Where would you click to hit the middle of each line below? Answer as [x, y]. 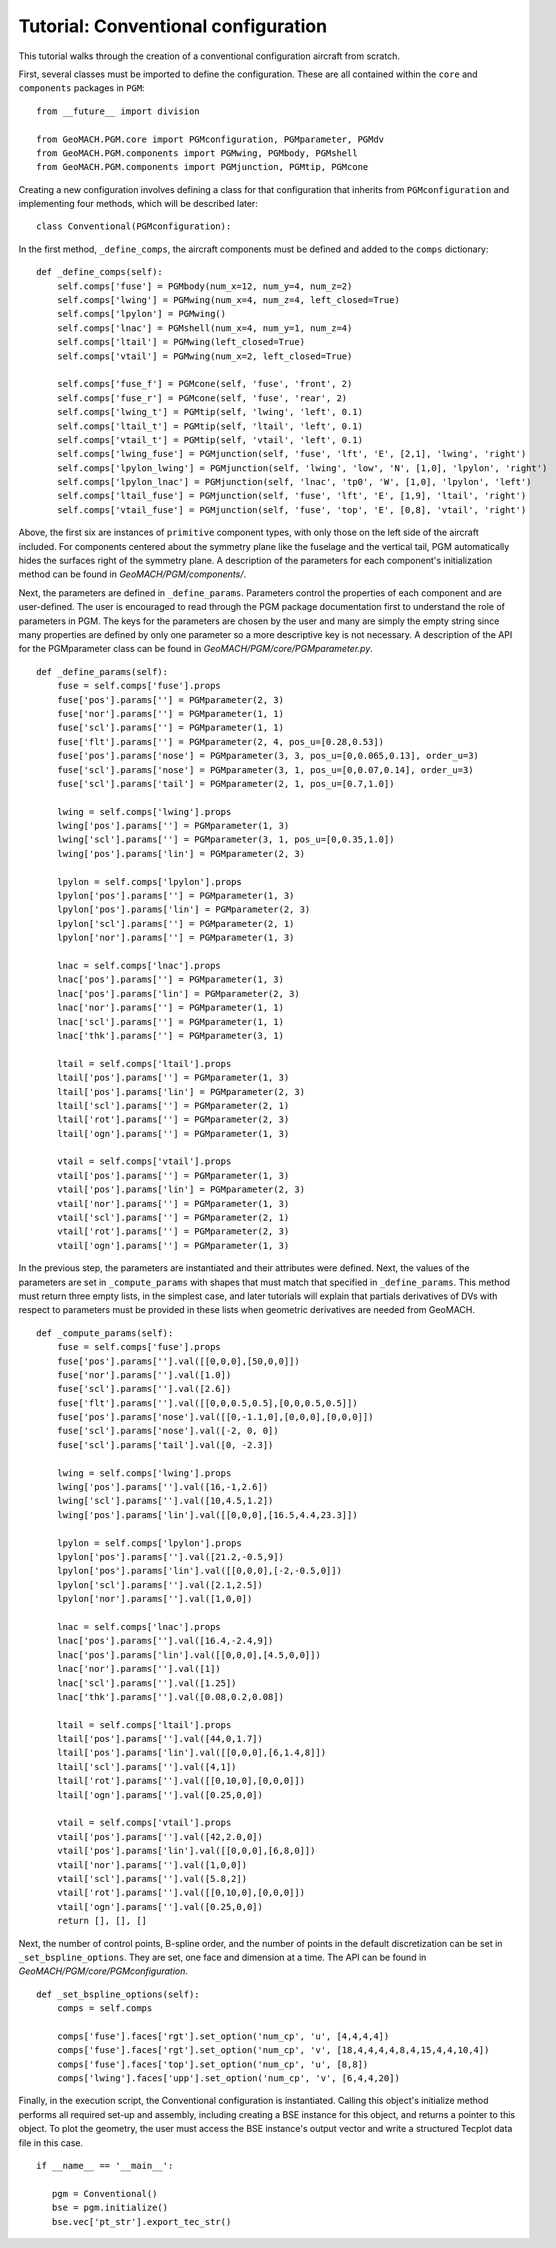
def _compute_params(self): [105, 1333]
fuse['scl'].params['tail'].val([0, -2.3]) [165, 1444]
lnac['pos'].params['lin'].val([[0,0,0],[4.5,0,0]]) [189, 1654]
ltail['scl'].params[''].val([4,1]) [146, 1766]
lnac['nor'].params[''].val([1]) [139, 1669]
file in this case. [51, 2142]
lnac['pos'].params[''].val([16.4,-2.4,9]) [165, 1641]
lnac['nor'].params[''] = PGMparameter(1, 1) [170, 1008]
